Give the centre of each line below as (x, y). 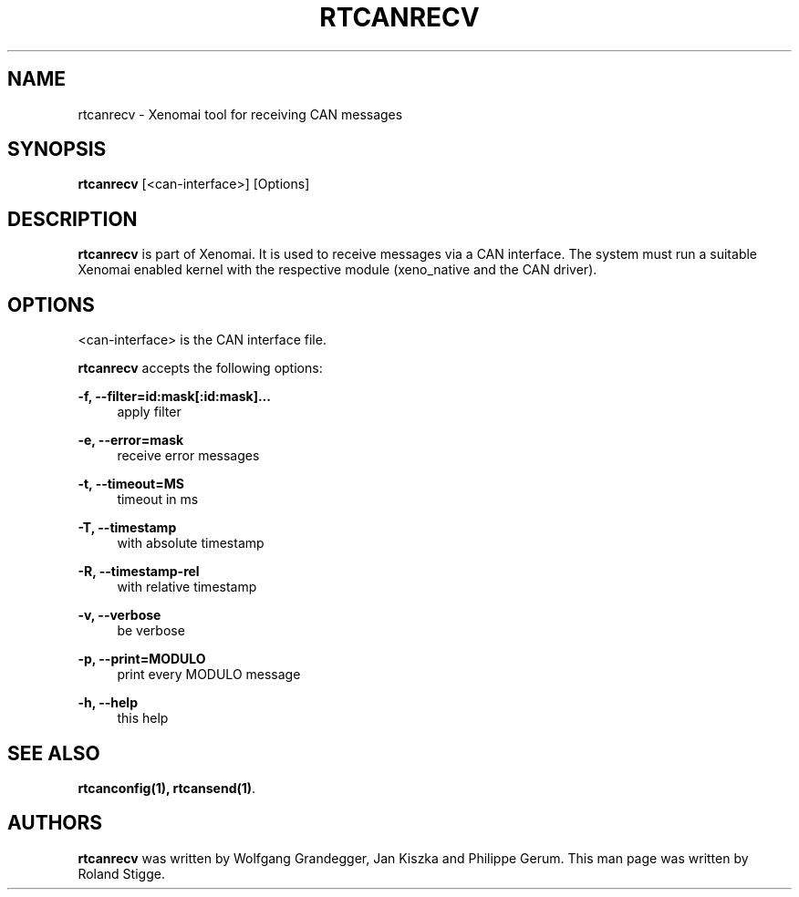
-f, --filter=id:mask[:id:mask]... (174, 397)
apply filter (149, 412)
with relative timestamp (187, 587)
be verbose (151, 631)
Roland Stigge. (121, 873)
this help (143, 718)
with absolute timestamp (191, 543)
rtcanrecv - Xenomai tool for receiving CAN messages (240, 114)
